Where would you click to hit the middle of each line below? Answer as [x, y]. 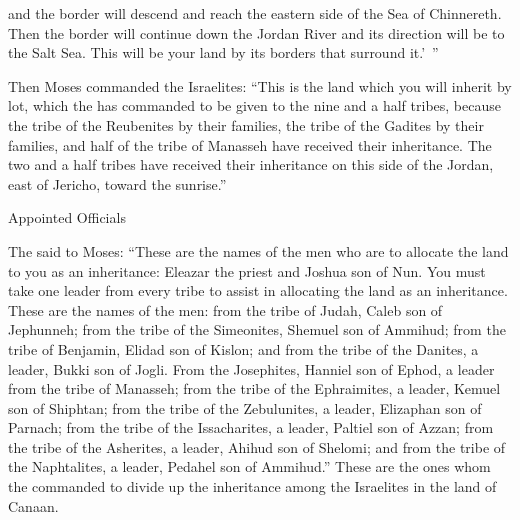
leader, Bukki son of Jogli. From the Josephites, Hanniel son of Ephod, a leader [251, 368]
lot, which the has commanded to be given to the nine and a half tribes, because [254, 105]
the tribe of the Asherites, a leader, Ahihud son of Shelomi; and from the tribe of [257, 446]
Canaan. [33, 505]
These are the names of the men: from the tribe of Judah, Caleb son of [225, 309]
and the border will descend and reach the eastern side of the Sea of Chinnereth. [255, 13]
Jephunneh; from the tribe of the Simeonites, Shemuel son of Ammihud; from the [257, 329]
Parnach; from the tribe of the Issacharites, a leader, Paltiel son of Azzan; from [251, 427]
